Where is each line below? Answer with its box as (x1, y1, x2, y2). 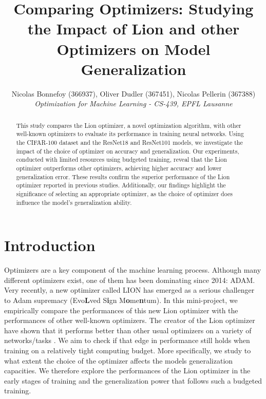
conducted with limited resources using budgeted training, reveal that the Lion (16, 155, 227, 164)
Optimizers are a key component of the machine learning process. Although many (4, 264, 261, 275)
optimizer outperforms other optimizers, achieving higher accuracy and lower (16, 163, 222, 172)
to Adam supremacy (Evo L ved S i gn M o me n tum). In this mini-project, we (4, 294, 238, 305)
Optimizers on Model (56, 38, 211, 59)
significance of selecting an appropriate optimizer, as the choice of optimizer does (16, 189, 233, 198)
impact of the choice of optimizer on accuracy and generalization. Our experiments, (16, 146, 239, 155)
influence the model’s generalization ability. (16, 198, 132, 206)
